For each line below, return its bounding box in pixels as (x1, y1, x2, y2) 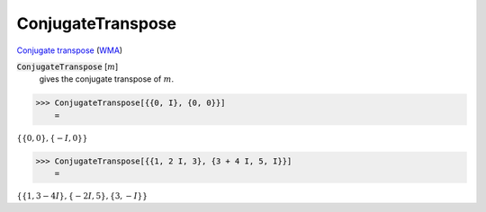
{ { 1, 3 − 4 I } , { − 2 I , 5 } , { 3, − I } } (16, 191, 148, 201)
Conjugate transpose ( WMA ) (16, 45, 123, 56)
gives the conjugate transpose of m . (39, 74, 175, 84)
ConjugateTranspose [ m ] (16, 61, 119, 72)
